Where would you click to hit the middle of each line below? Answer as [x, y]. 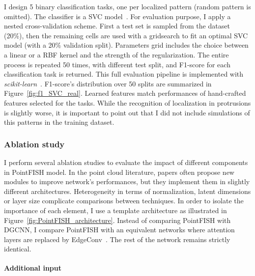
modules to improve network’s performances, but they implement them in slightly [127, 181]
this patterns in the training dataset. [59, 122]
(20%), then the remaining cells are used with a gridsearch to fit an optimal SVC [126, 35]
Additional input [33, 268]
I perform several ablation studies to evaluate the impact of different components [126, 162]
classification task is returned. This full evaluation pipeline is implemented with [124, 74]
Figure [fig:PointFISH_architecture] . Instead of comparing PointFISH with [117, 220]
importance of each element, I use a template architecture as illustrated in [115, 210]
